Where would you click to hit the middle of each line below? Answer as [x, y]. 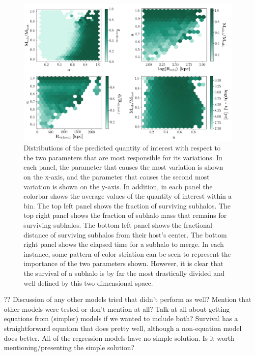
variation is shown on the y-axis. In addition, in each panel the [118, 186]
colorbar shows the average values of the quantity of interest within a [128, 196]
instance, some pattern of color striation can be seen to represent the [127, 253]
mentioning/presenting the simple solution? [69, 347]
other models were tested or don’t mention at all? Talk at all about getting [117, 309]
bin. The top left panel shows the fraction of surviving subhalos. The [127, 205]
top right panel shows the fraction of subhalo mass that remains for [125, 215]
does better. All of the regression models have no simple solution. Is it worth [119, 338]
